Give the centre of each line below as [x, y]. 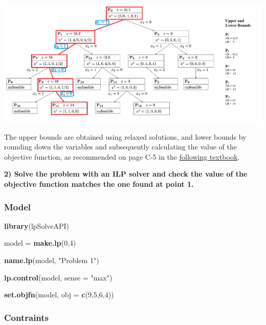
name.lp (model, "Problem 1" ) [52, 260]
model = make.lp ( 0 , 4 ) [40, 243]
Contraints [27, 317]
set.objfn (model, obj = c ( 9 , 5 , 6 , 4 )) [59, 295]
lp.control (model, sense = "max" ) [58, 277]
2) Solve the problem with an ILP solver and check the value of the [126, 174]
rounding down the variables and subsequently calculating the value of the [120, 147]
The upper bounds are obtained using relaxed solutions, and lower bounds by [125, 136]
